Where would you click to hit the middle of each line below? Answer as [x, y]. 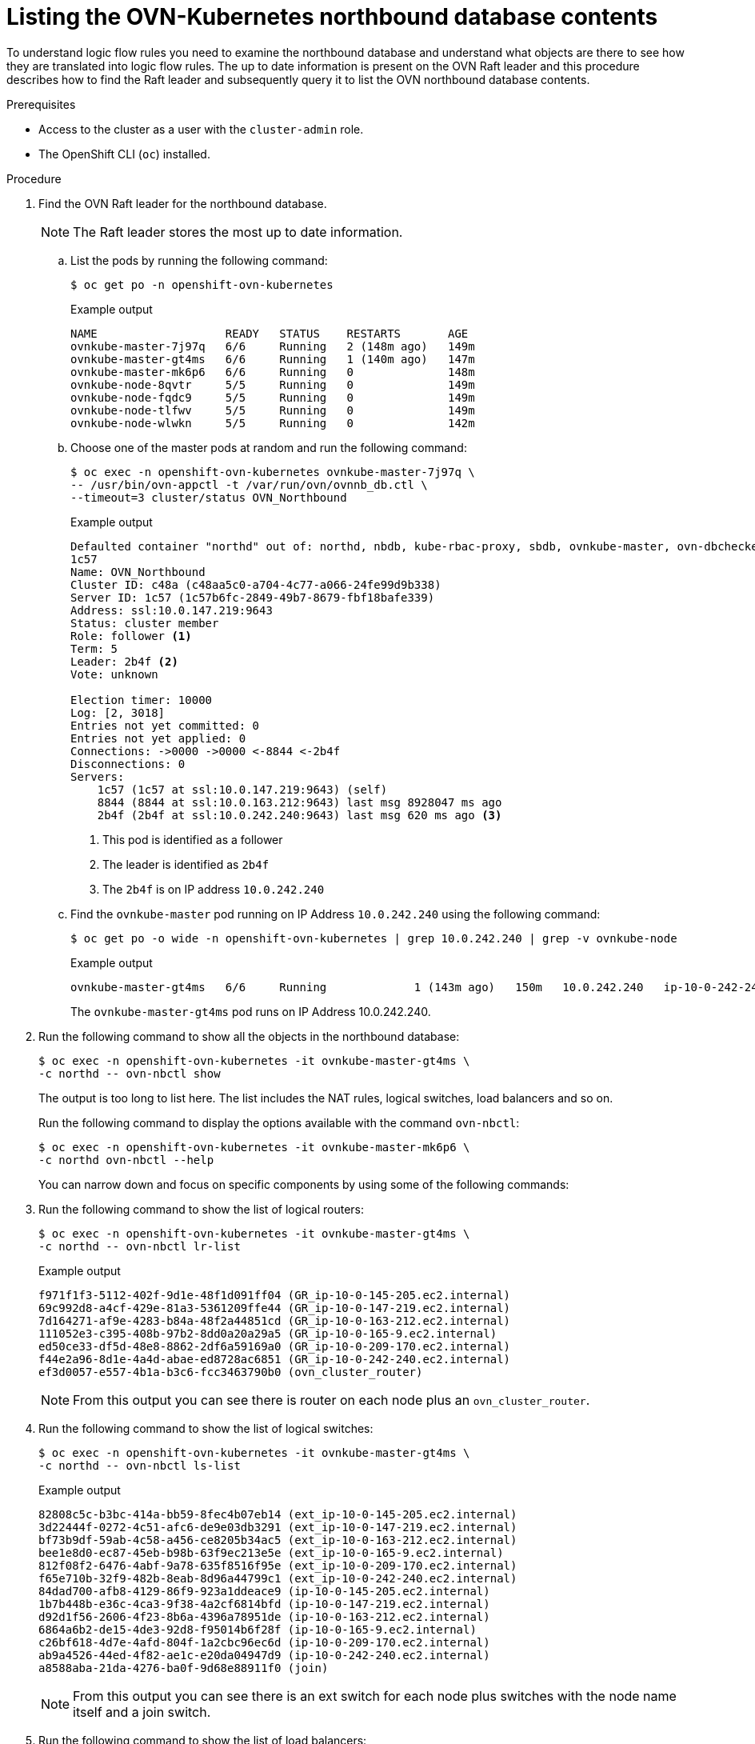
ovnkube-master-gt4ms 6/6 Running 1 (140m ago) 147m [273, 359]
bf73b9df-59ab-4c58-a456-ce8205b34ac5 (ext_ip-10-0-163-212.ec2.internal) [278, 1540]
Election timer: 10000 [142, 700]
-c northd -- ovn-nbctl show [130, 1073]
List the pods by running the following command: [199, 260]
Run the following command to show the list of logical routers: [201, 1209]
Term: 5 [94, 648]
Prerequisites [41, 104]
